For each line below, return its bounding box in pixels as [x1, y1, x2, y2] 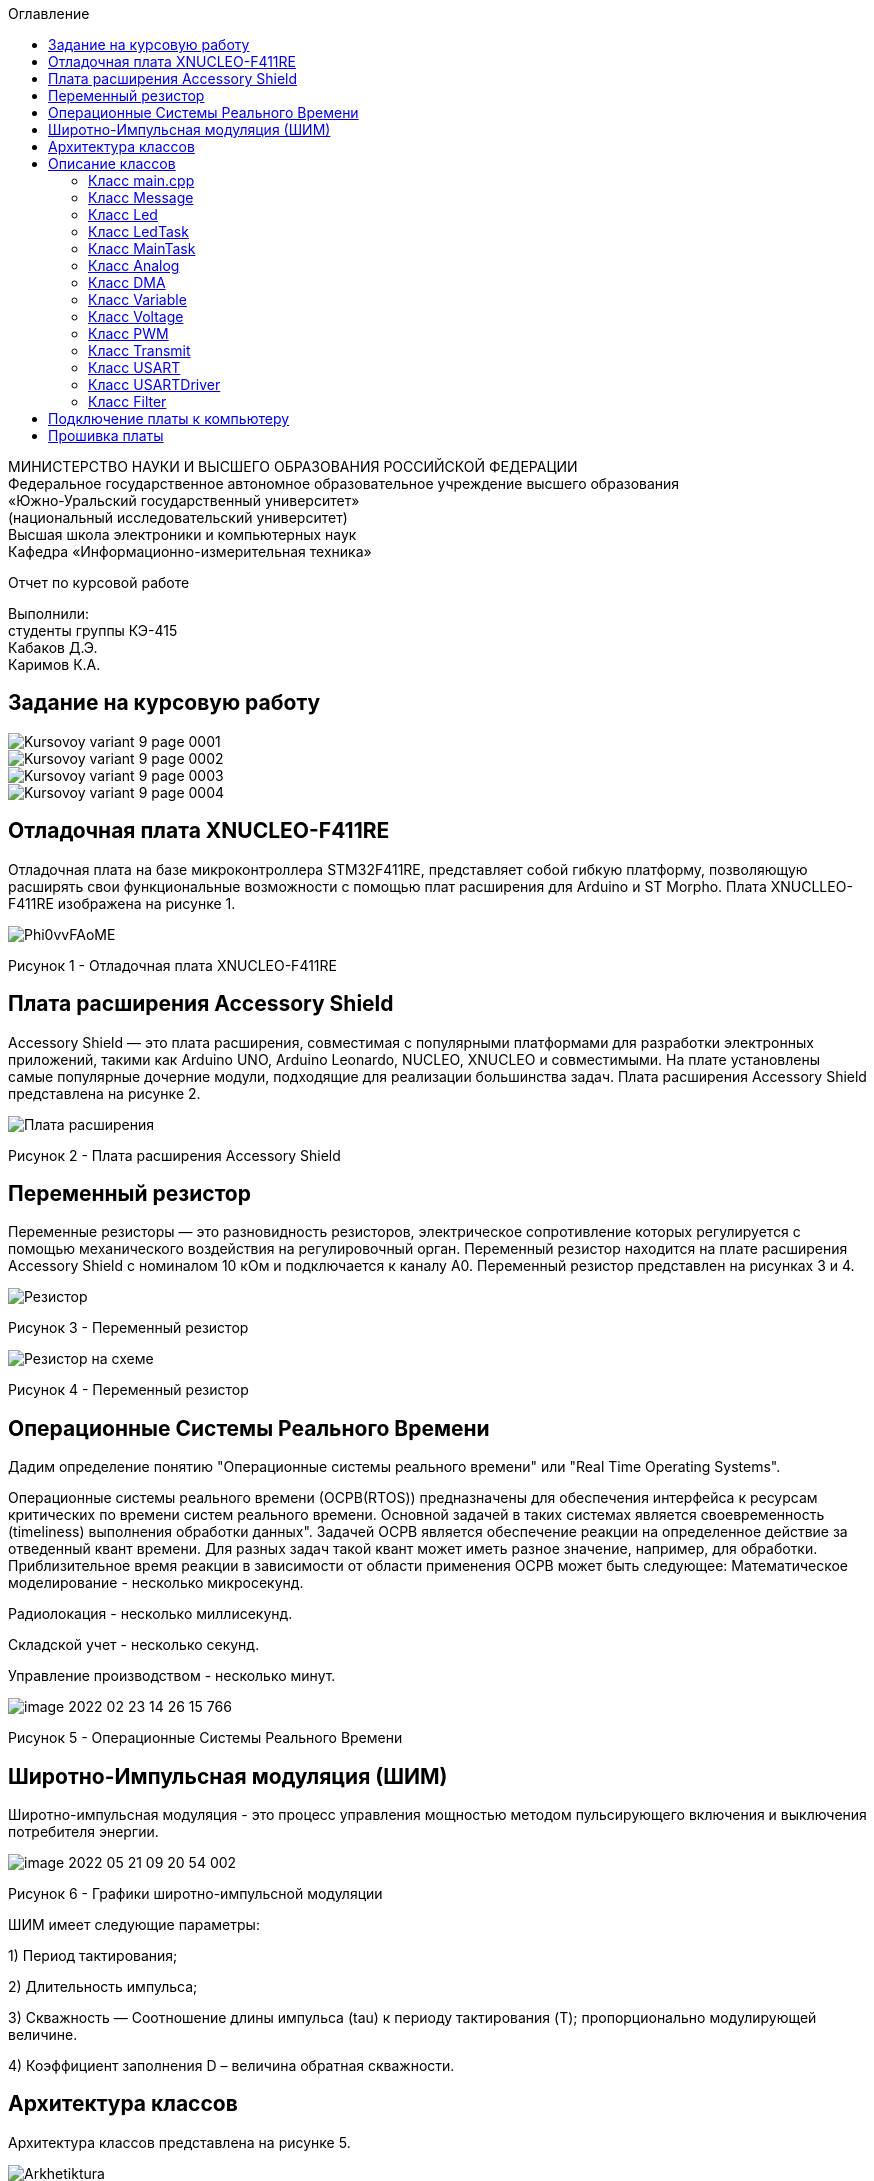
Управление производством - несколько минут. [8, 1667, 336, 1685]
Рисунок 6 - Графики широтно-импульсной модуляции [8, 1885, 383, 1903]
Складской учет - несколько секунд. [8, 1636, 260, 1654]
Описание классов [48, 155, 176, 172]
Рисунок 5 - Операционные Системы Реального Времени [8, 1729, 403, 1747]
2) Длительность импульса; [8, 1978, 198, 1996]
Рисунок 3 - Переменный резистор [8, 1319, 249, 1337]
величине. [8, 2026, 78, 2044]
